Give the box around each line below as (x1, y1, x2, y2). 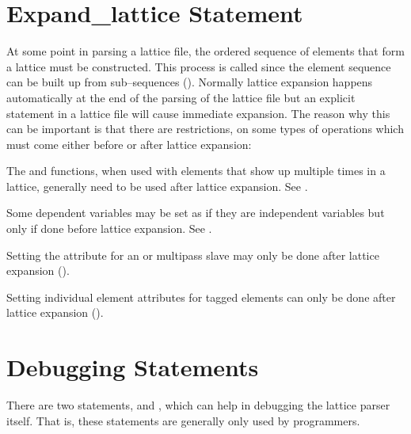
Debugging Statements (6, 351, 259, 383)
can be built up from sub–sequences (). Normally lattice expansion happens (6, 74, 373, 90)
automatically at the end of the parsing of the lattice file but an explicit (6, 89, 356, 105)
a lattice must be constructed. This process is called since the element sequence (6, 58, 391, 74)
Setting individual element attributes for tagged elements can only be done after (6, 288, 396, 305)
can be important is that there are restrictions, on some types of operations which (6, 120, 404, 137)
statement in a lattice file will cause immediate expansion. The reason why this (6, 105, 390, 121)
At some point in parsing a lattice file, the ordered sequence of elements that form (6, 43, 405, 59)
